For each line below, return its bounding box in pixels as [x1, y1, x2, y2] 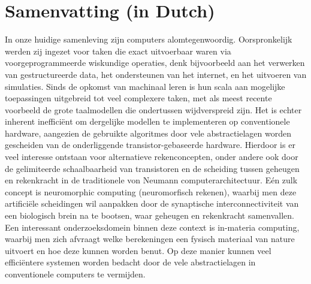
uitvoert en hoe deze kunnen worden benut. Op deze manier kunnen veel [5, 244, 271, 256]
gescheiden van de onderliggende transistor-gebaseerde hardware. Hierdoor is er [5, 138, 295, 151]
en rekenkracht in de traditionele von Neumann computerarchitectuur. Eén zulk [5, 174, 298, 186]
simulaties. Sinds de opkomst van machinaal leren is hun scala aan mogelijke [5, 80, 285, 92]
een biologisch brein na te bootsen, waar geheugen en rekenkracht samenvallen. [5, 209, 294, 222]
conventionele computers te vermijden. [5, 268, 146, 280]
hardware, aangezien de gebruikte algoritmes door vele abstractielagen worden [5, 126, 291, 139]
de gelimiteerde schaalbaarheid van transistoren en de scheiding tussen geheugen [5, 162, 300, 174]
